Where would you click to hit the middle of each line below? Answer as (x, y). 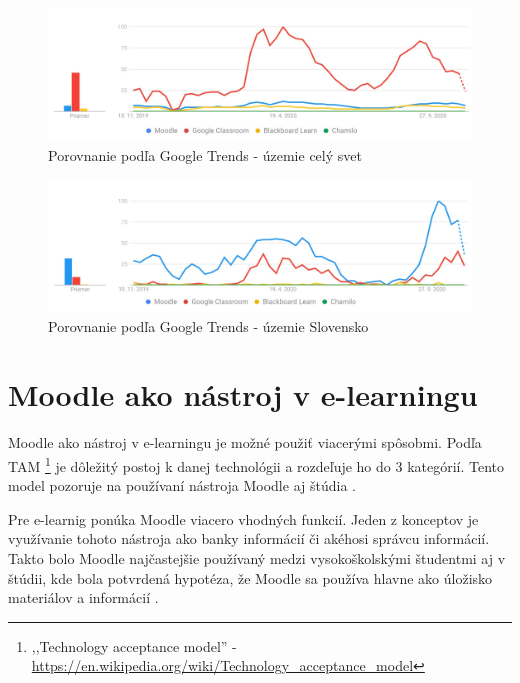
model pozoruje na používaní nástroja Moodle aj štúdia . (182, 485)
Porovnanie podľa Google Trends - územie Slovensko (208, 325)
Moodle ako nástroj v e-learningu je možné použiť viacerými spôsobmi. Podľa (245, 442)
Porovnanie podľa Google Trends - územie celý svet (205, 154)
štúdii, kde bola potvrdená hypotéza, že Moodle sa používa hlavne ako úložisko (250, 577)
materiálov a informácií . (83, 597)
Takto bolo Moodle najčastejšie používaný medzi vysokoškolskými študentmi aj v (257, 557)
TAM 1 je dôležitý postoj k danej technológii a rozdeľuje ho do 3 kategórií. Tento (256, 464)
